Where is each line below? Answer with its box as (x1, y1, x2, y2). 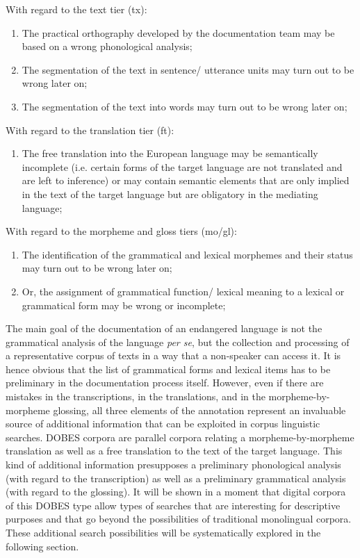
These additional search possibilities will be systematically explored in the (6, 525, 321, 539)
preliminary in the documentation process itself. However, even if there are (6, 375, 324, 390)
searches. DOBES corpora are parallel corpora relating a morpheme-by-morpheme (6, 429, 354, 444)
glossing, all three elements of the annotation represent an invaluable (53, 402, 346, 417)
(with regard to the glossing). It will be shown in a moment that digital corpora (6, 484, 346, 499)
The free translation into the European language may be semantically (22, 146, 318, 161)
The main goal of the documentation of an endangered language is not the (6, 321, 322, 336)
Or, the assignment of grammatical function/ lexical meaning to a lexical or (22, 284, 345, 298)
